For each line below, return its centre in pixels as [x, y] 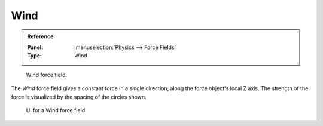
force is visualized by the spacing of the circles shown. [79, 97]
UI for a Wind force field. [56, 110]
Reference [40, 36]
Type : [34, 56]
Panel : [35, 47]
